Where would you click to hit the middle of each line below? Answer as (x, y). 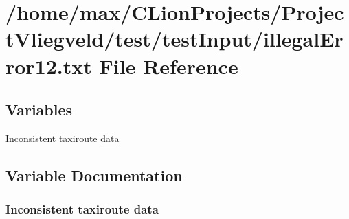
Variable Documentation (94, 175)
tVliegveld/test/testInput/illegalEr (174, 39)
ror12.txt (49, 66)
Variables (39, 109)
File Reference (169, 66)
